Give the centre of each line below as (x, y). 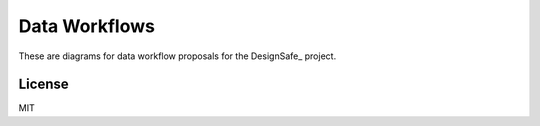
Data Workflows (86, 26)
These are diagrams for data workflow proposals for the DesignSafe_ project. (177, 56)
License (43, 84)
